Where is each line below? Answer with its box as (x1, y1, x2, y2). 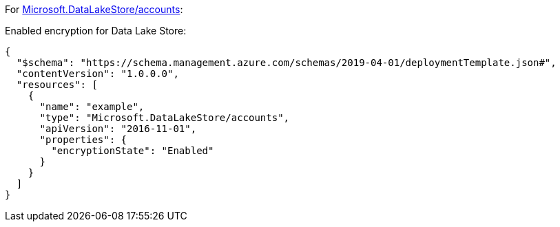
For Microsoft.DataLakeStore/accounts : (5, 3, 183, 15)
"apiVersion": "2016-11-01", (39, 123, 197, 134)
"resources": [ (16, 79, 98, 90)
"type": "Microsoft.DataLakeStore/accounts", (39, 112, 290, 123)
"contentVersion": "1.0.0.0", (16, 68, 179, 79)
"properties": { (39, 134, 127, 145)
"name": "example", (39, 101, 145, 112)
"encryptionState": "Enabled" (51, 145, 214, 156)
